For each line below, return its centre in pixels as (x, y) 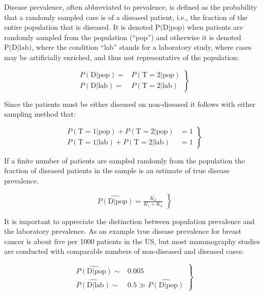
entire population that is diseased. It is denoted (79, 27)
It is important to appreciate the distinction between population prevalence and (129, 221)
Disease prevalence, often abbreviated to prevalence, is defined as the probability (131, 7)
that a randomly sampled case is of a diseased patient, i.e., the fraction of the (126, 17)
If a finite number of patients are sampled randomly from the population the (125, 160)
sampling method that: (40, 114)
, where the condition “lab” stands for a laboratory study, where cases (141, 47)
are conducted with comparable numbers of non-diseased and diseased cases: (124, 251)
